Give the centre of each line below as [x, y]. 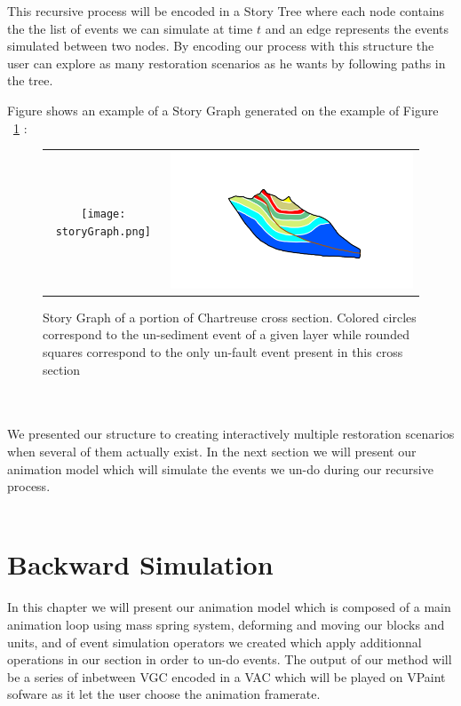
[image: [103, 214]
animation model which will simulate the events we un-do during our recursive [220, 468]
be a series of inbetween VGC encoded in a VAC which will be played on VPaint [227, 676]
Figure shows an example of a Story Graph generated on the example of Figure [223, 110]
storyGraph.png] [103, 232]
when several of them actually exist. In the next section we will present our [212, 451]
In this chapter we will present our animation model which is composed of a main [229, 607]
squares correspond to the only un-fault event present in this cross [223, 351]
